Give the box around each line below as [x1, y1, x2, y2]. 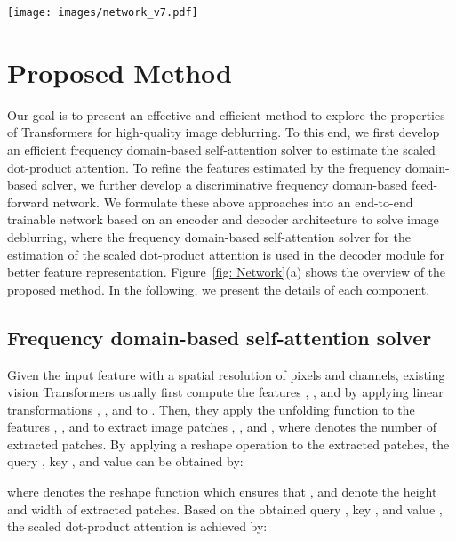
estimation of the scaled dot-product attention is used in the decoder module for [7, 245, 444, 263]
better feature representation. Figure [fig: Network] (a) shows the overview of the [7, 262, 446, 281]
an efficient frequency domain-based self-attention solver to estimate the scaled [7, 140, 436, 158]
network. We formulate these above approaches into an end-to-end [52, 192, 413, 211]
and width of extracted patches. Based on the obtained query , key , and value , [7, 499, 443, 518]
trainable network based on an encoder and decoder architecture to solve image [7, 210, 439, 229]
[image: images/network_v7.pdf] [7, 6, 198, 19]
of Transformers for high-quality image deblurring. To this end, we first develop [7, 123, 440, 141]
